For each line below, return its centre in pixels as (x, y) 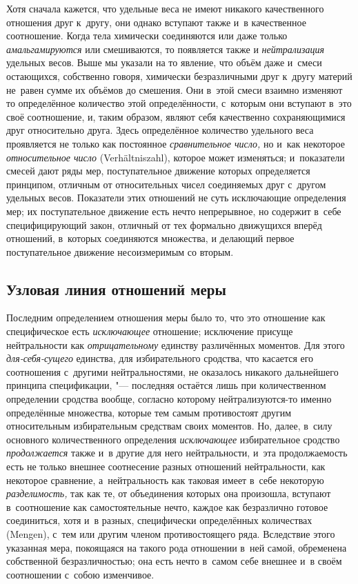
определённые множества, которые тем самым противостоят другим (149, 412)
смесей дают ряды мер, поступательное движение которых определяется (158, 171)
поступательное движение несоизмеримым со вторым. (120, 251)
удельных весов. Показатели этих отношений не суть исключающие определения (176, 198)
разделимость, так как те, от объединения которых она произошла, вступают (169, 493)
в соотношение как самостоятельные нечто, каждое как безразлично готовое (167, 506)
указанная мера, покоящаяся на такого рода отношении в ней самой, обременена (177, 547)
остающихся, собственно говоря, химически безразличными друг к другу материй (179, 75)
